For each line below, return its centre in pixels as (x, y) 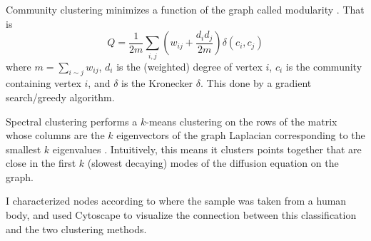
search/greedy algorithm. (60, 97)
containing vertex (44, 83)
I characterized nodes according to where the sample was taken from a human (176, 201)
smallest (24, 149)
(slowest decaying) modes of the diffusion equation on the (213, 163)
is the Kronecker (157, 83)
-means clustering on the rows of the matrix (242, 121)
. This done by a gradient (256, 83)
